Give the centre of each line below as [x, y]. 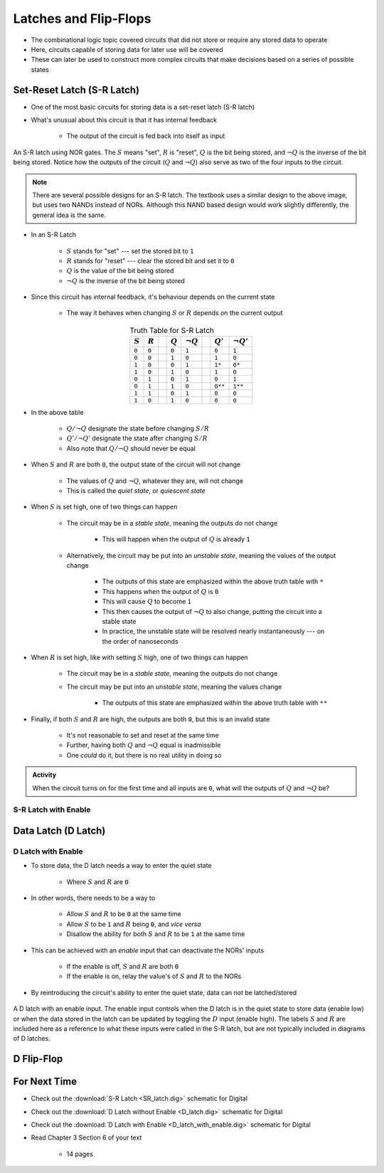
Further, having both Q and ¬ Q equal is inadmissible [144, 745]
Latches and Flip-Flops [82, 18]
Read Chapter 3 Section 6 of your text [86, 1137]
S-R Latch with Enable [52, 810]
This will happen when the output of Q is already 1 [176, 539]
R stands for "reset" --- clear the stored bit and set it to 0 [150, 260]
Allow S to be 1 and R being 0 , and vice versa [134, 924]
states [40, 69]
